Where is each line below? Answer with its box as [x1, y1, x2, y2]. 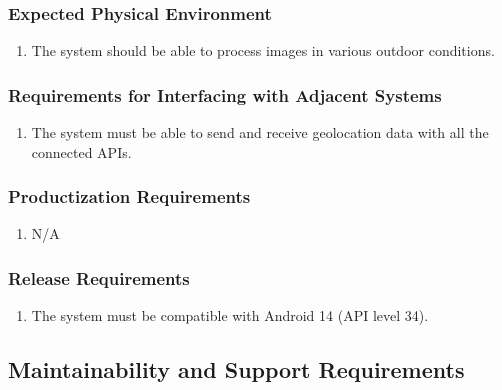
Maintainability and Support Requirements [8, 354, 465, 385]
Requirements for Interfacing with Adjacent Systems [8, 82, 442, 107]
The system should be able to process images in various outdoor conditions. [31, 40, 495, 61]
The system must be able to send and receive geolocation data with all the [31, 122, 489, 143]
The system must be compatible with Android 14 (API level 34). [31, 305, 429, 326]
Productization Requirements [8, 184, 251, 209]
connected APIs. [31, 141, 132, 162]
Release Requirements [8, 265, 190, 290]
